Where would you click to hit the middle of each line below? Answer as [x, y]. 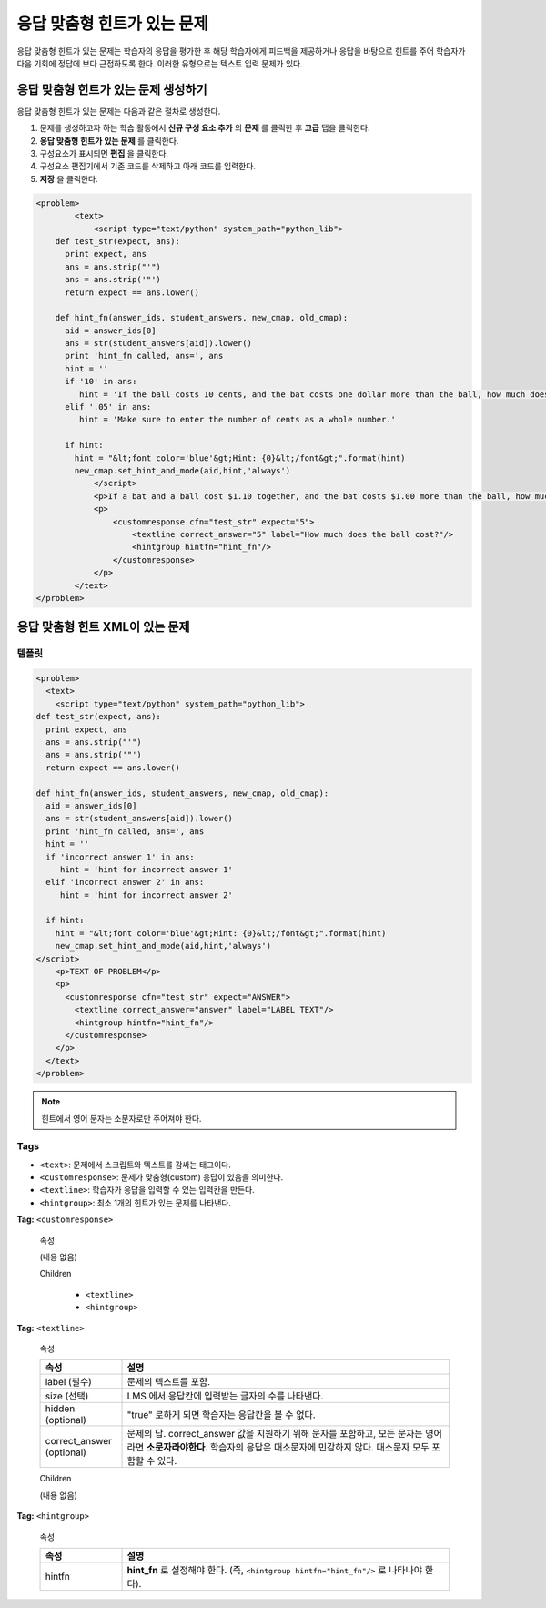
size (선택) [67, 1396]
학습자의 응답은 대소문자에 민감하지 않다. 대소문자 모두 [319, 1448]
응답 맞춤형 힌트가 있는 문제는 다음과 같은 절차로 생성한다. [119, 111]
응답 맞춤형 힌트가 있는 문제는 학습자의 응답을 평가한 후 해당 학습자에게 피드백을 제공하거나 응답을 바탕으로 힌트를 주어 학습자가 [241, 51]
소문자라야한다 [176, 1448]
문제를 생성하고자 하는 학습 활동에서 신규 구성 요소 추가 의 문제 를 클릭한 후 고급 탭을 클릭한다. [205, 128]
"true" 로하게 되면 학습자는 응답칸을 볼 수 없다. [221, 1415]
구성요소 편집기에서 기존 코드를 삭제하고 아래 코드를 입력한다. [148, 166]
